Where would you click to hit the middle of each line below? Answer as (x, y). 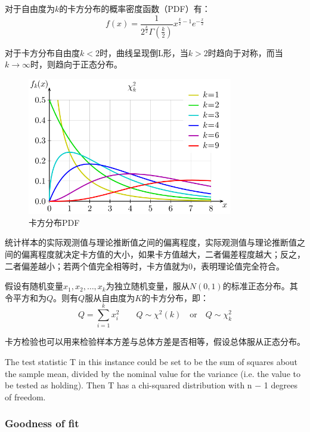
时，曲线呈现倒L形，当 (144, 52)
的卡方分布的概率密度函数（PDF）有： (135, 8)
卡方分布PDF (54, 222)
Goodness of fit (42, 423)
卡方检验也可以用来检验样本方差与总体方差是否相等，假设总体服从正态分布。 (155, 341)
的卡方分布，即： (176, 297)
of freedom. (25, 396)
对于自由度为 (30, 8)
